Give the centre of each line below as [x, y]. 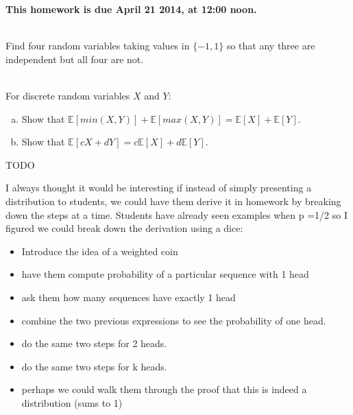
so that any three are [271, 46]
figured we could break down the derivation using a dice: [124, 228]
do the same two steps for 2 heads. [94, 343]
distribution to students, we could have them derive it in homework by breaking [173, 201]
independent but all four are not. [75, 59]
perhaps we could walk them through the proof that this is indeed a [164, 389]
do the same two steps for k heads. [94, 366]
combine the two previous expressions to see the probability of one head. [174, 320]
